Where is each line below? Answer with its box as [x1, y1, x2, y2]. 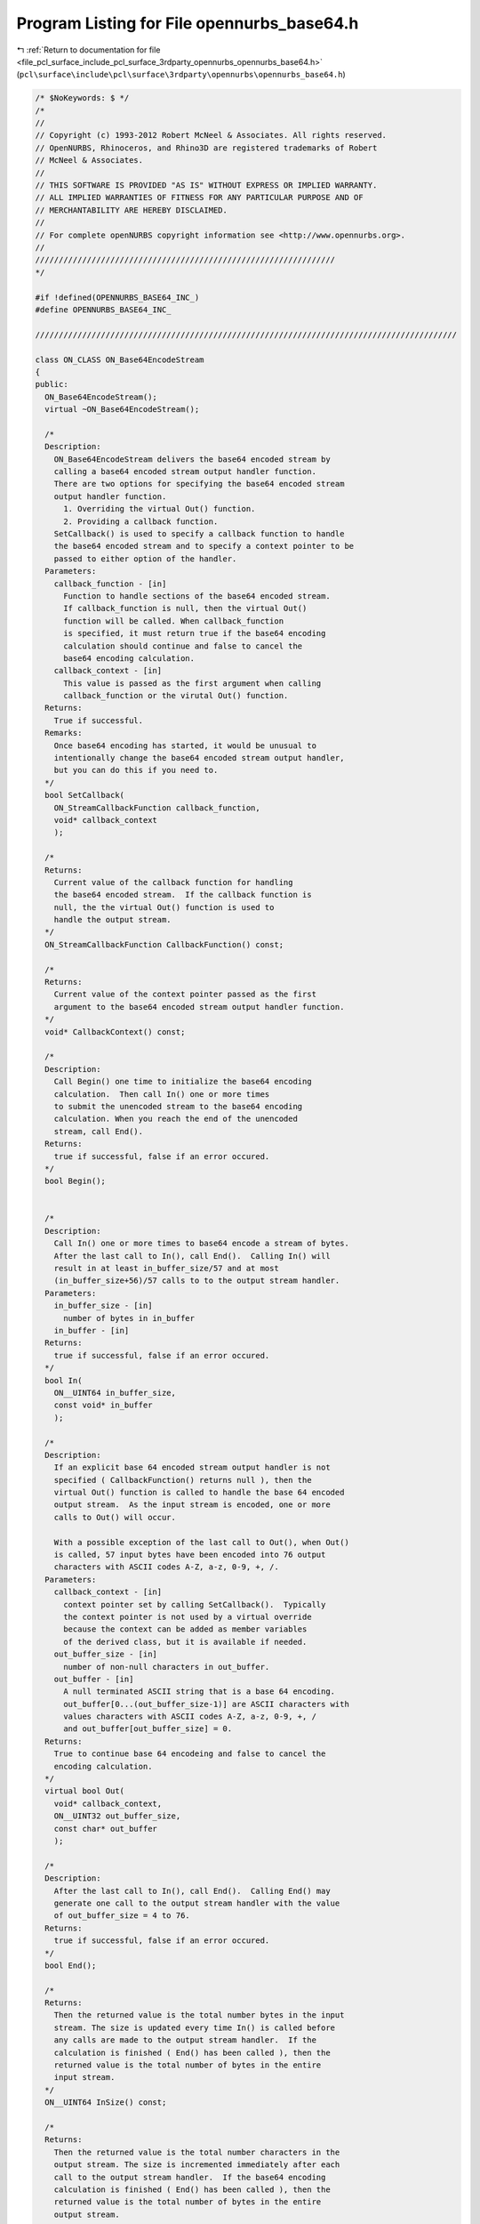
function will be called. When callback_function [63, 616, 284, 626]
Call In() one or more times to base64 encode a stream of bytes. [53, 1238, 350, 1249]
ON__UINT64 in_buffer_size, [53, 1388, 177, 1398]
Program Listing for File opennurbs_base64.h [16, 13, 359, 33]
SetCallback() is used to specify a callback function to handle [53, 528, 345, 538]
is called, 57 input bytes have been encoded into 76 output [53, 1550, 326, 1560]
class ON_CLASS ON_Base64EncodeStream [35, 354, 204, 365]
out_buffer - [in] [53, 1673, 134, 1684]
